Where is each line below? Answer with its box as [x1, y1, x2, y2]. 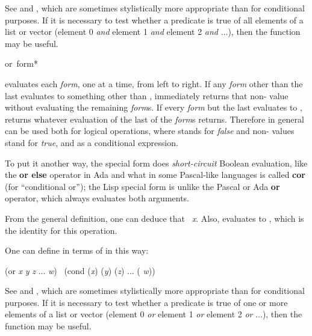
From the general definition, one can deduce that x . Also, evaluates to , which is [5, 212, 304, 224]
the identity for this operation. [5, 224, 117, 236]
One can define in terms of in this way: [5, 244, 149, 257]
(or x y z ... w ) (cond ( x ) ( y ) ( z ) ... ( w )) [5, 264, 155, 276]
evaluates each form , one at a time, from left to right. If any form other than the [5, 77, 303, 90]
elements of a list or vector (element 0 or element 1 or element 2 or [5, 308, 253, 320]
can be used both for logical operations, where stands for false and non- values [5, 124, 295, 137]
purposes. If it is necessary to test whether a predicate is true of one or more [5, 296, 288, 308]
